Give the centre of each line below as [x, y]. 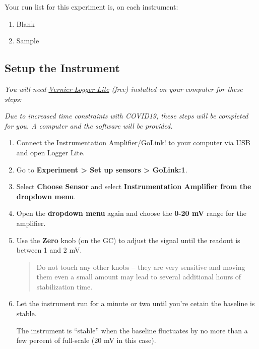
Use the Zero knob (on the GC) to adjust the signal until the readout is [128, 240]
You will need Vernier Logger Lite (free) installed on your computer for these [124, 89]
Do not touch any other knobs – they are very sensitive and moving [141, 267]
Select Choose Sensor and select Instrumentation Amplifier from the [134, 186]
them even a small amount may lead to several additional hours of [139, 277]
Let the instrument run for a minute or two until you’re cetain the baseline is [136, 303]
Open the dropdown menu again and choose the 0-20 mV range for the [131, 213]
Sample [28, 41]
